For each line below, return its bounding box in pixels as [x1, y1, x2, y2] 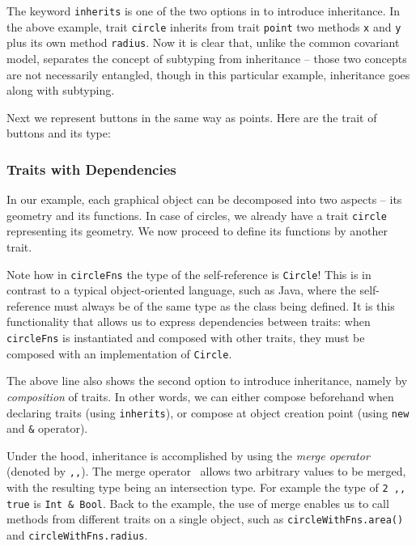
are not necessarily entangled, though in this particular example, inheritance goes [6, 66, 410, 83]
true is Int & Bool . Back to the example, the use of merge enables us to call [6, 494, 389, 511]
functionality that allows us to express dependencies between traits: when [6, 313, 371, 330]
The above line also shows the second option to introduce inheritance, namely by [6, 372, 408, 389]
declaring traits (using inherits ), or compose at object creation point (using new [6, 404, 410, 421]
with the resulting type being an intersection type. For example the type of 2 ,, [6, 479, 406, 496]
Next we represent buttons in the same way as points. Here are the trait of [6, 108, 377, 125]
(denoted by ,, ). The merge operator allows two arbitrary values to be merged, [6, 463, 406, 480]
